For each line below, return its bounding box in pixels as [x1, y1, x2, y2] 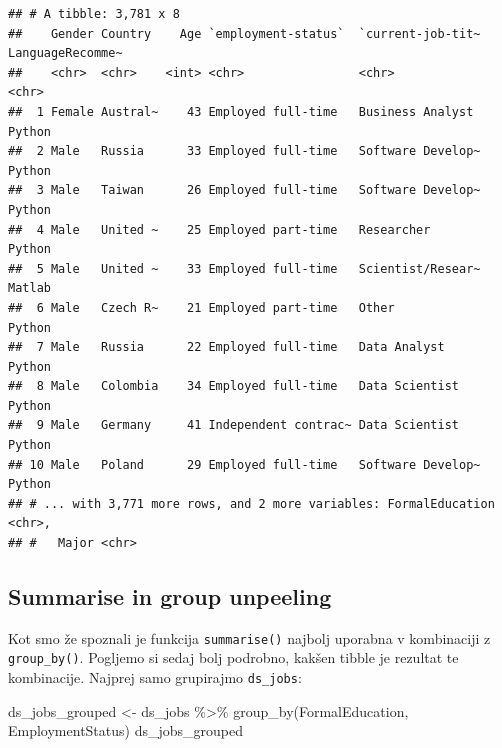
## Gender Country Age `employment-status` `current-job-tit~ [8, 26, 481, 41]
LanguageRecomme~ [8, 46, 123, 61]
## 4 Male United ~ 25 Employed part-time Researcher [8, 222, 431, 237]
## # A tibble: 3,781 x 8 [8, 7, 180, 21]
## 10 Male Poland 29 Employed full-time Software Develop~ [8, 457, 481, 472]
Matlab [8, 281, 51, 296]
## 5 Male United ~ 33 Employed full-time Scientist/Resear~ [8, 261, 481, 276]
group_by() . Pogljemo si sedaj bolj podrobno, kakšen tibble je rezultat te [8, 647, 459, 668]
